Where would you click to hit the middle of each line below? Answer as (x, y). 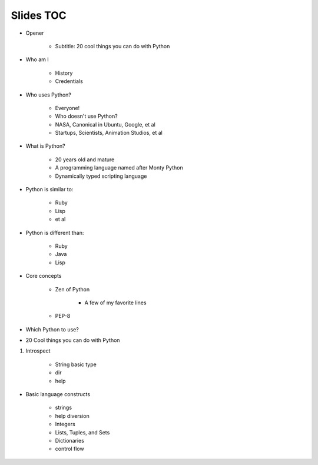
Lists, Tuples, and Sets (82, 432)
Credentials (69, 81)
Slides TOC (39, 15)
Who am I (37, 59)
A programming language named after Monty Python (119, 168)
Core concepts (44, 276)
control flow (70, 449)
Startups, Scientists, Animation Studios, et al (109, 133)
